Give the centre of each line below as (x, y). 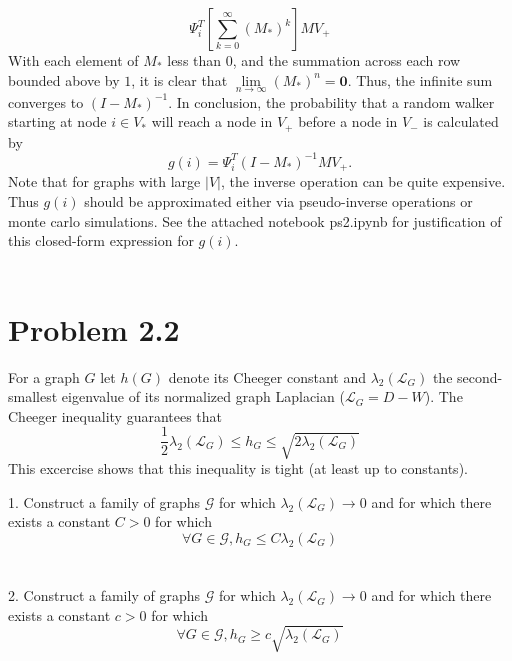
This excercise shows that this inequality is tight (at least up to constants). (238, 468)
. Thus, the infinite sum (420, 79)
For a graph (44, 376)
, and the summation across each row (346, 60)
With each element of (73, 60)
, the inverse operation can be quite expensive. (363, 181)
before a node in (348, 121)
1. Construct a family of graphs (104, 501)
